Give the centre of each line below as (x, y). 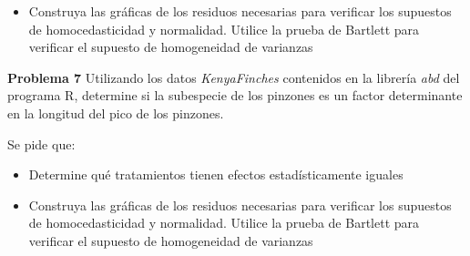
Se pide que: (41, 143)
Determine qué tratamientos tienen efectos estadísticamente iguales (216, 174)
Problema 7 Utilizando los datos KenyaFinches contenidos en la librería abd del (234, 77)
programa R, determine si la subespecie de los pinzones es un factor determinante (235, 95)
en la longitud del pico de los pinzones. (116, 113)
